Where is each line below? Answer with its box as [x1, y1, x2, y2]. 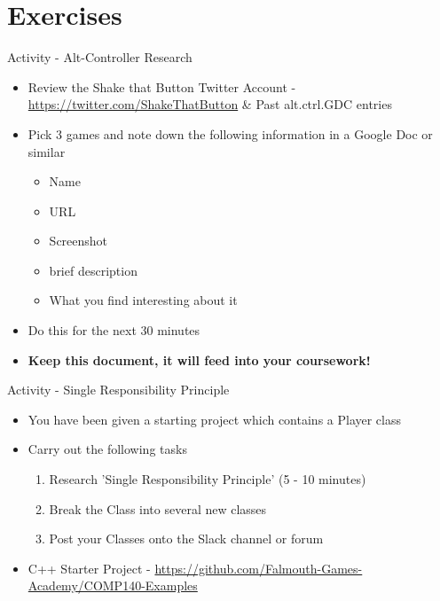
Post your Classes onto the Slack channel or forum [49, 529, 324, 548]
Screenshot [49, 231, 108, 250]
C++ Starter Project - [27, 558, 151, 577]
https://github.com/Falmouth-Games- [154, 558, 363, 577]
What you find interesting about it [49, 291, 238, 309]
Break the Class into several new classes [49, 499, 267, 518]
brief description [49, 261, 137, 279]
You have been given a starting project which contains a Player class [27, 410, 402, 428]
